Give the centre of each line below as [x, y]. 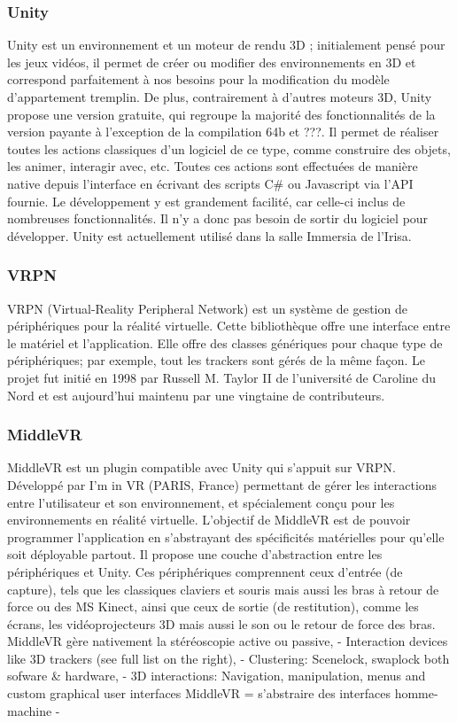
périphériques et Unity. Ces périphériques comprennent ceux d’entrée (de [205, 571]
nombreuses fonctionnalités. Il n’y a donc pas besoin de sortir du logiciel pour [218, 218]
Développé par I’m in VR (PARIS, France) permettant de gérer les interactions [222, 484]
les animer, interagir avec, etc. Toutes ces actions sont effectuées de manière [213, 166]
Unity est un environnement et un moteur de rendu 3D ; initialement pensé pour [226, 45]
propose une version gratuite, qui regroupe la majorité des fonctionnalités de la [221, 114]
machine [30, 710]
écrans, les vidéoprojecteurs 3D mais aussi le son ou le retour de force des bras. [221, 623]
